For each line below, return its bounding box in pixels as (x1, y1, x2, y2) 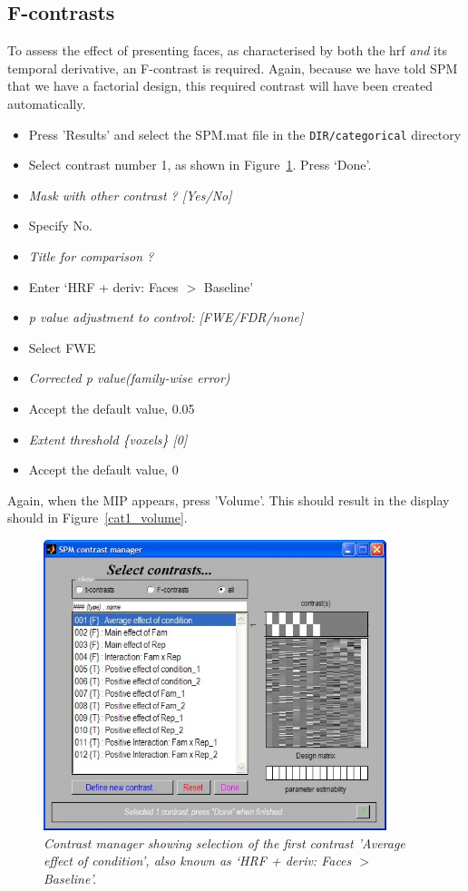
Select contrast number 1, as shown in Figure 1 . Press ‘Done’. (28, 155, 372, 174)
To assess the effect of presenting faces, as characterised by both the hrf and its (7, 41, 447, 60)
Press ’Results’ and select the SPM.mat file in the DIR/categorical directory (28, 124, 462, 143)
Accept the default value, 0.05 (28, 398, 195, 417)
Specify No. (28, 216, 93, 235)
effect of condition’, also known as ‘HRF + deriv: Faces (44, 851, 352, 870)
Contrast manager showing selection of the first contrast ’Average (44, 833, 405, 852)
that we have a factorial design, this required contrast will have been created (7, 76, 434, 95)
